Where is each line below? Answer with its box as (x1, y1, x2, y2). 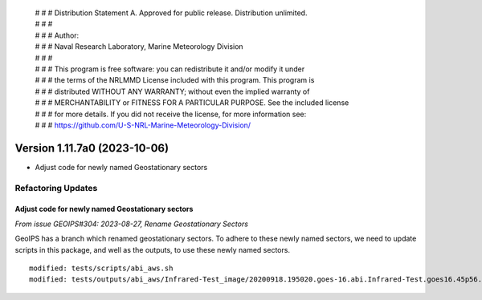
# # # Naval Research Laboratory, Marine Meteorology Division (35, 42, 244, 51)
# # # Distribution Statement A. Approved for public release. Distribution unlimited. (35, 8, 308, 18)
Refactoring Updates (14, 182, 98, 193)
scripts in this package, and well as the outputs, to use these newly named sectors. (14, 245, 291, 254)
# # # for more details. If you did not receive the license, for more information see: (35, 109, 307, 119)
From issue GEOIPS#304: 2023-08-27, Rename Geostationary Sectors (14, 219, 249, 229)
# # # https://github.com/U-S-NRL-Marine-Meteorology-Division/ (35, 120, 251, 130)
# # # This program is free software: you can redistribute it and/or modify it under (35, 64, 305, 74)
